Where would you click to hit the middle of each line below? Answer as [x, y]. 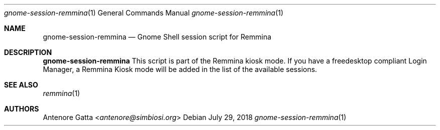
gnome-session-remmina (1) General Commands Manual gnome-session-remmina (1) [144, 13]
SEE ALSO [21, 85]
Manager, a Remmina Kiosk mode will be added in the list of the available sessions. [180, 69]
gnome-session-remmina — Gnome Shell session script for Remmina [157, 37]
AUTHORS [22, 109]
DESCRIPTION [28, 52]
